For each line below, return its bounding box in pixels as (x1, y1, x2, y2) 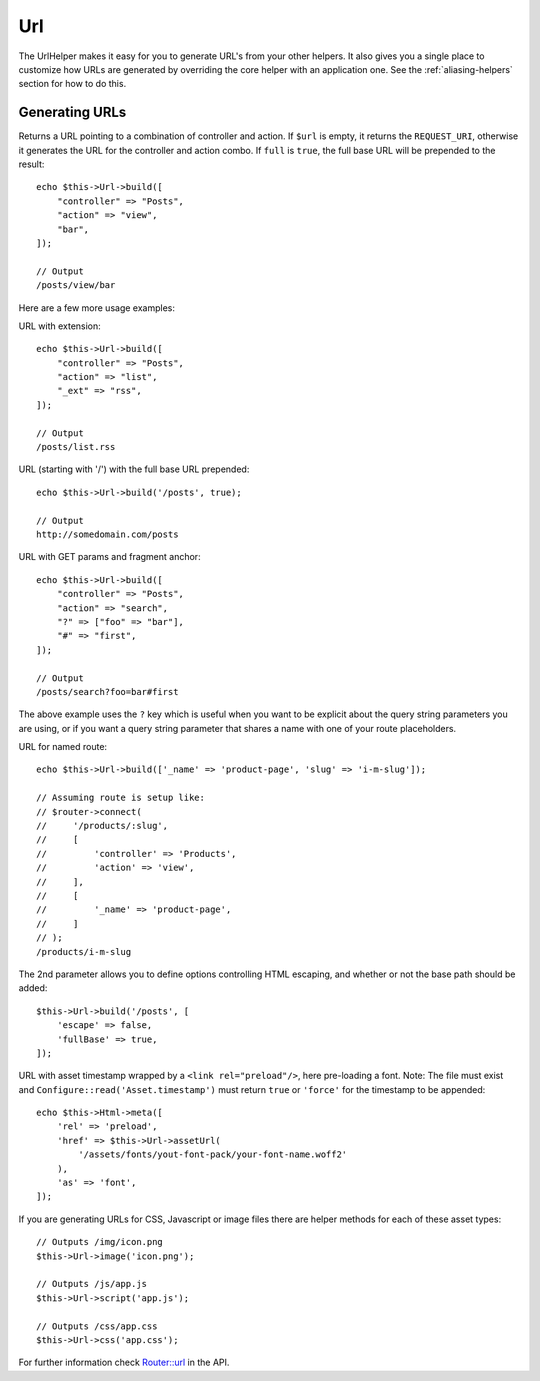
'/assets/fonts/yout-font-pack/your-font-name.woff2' (78, 1149, 348, 1160)
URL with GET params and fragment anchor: (18, 551, 201, 563)
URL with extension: (18, 320, 102, 332)
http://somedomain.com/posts (36, 529, 179, 540)
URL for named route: (18, 741, 108, 753)
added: (18, 982, 48, 994)
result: (18, 158, 45, 170)
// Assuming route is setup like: (36, 792, 205, 804)
